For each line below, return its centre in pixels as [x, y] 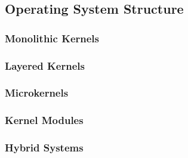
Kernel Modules [44, 120]
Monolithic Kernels [52, 38]
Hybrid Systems [44, 148]
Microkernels [37, 93]
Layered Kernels [45, 65]
